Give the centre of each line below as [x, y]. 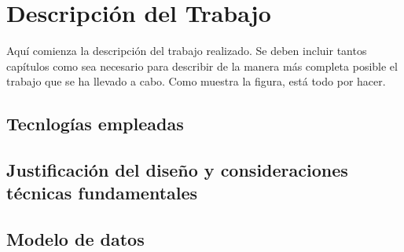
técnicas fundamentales [102, 193]
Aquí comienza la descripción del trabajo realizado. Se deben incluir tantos [187, 51]
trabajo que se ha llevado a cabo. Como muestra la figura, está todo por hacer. [196, 81]
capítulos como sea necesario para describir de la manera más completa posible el [202, 66]
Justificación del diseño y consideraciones [177, 170]
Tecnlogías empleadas [95, 124]
